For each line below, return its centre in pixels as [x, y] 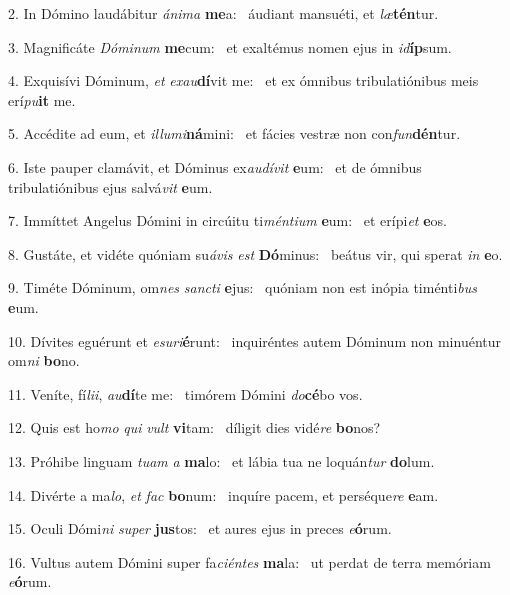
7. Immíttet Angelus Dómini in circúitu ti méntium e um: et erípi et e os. [227, 220]
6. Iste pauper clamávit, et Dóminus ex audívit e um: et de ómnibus [215, 166]
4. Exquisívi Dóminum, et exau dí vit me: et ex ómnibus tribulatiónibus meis [243, 80]
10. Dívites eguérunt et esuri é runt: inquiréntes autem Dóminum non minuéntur [255, 340]
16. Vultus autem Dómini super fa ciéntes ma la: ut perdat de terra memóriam [249, 561]
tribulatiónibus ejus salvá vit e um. [110, 186]
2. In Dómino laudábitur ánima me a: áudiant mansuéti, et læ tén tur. [223, 13]
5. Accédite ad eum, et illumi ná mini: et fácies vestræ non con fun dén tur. [234, 133]
